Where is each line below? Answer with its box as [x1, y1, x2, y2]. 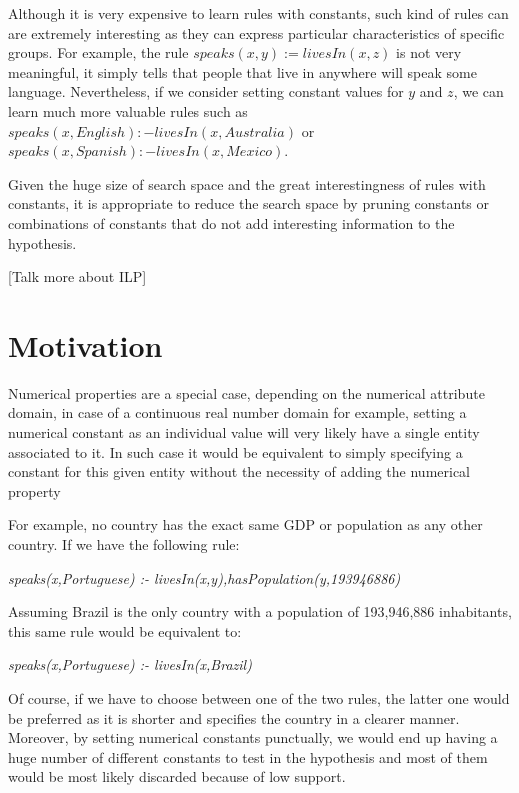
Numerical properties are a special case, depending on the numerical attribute [8, 382, 485, 403]
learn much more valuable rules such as [8, 100, 248, 121]
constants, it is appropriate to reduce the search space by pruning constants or [8, 193, 490, 214]
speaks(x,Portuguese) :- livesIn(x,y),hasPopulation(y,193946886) [8, 567, 401, 588]
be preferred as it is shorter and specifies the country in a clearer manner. [8, 707, 460, 728]
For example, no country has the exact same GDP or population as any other [8, 514, 483, 535]
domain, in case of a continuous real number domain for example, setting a [8, 402, 467, 423]
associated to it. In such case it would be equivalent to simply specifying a [8, 441, 463, 462]
